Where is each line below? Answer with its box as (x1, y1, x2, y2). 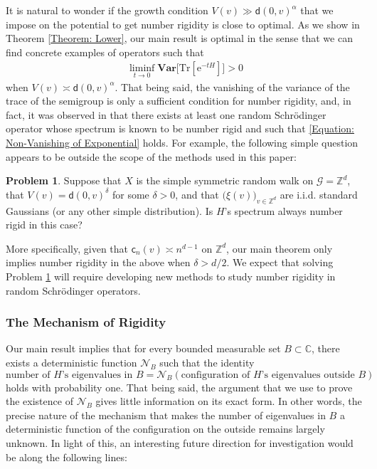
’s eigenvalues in (61, 369, 133, 380)
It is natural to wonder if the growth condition (6, 3, 208, 17)
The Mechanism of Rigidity (6, 313, 166, 331)
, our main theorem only (226, 241, 333, 255)
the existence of (6, 394, 73, 409)
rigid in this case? (6, 217, 83, 232)
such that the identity (159, 354, 255, 369)
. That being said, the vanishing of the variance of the (115, 79, 350, 94)
